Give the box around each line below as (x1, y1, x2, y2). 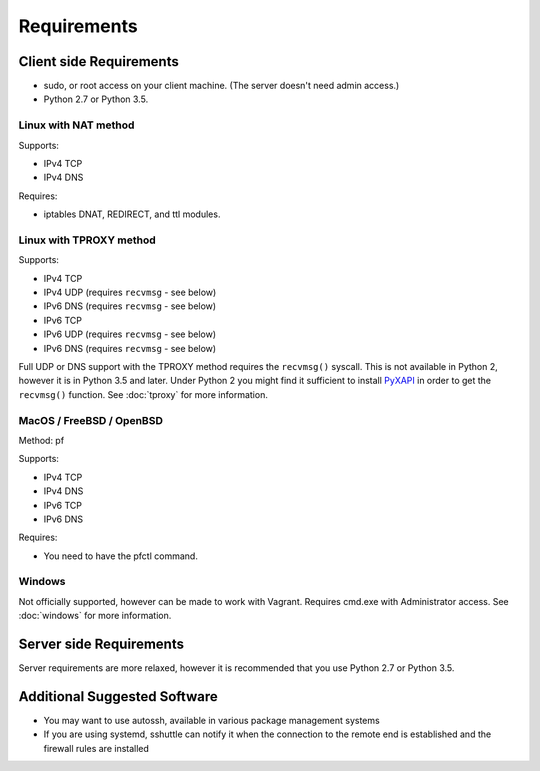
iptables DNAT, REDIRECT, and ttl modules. (43, 208, 221, 220)
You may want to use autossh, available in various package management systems (43, 715, 380, 727)
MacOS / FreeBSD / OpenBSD (18, 413, 164, 427)
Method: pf (18, 434, 65, 446)
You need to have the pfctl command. (43, 550, 199, 562)
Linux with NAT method (18, 118, 135, 132)
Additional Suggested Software (18, 688, 219, 705)
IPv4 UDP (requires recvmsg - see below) (43, 286, 217, 299)
